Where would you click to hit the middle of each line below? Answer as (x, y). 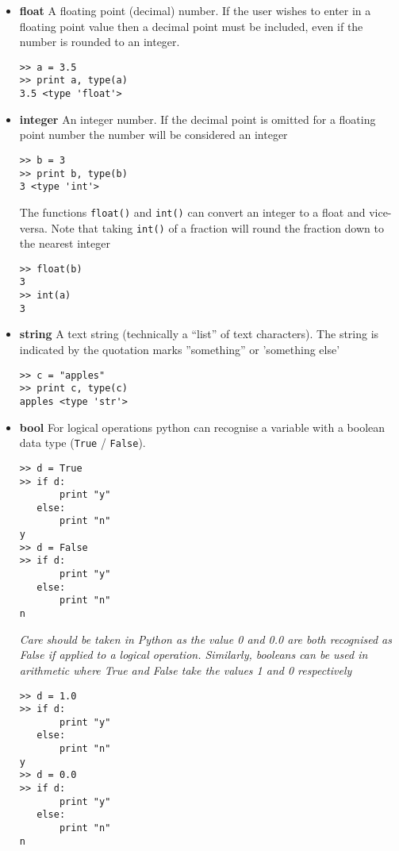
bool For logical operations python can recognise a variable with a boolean (202, 427)
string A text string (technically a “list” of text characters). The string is (199, 334)
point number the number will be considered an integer (153, 135)
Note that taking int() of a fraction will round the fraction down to (217, 227)
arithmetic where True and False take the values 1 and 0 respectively (186, 670)
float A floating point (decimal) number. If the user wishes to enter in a (195, 10)
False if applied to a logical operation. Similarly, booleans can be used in (194, 655)
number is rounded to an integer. (100, 42)
